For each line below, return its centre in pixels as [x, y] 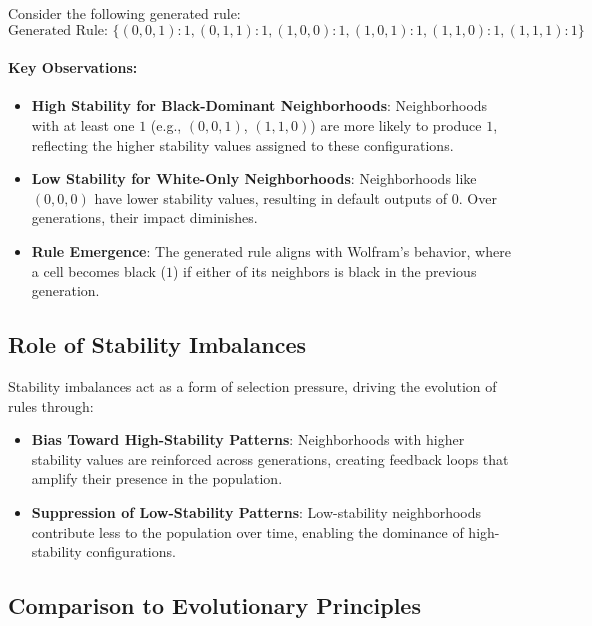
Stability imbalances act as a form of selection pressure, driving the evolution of [252, 385]
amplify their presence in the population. [157, 478]
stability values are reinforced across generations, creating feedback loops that [270, 458]
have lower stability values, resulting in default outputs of [271, 197]
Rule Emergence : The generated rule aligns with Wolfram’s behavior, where [271, 250]
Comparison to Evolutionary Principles [214, 605]
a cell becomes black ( [99, 270]
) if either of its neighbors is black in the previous [325, 270]
